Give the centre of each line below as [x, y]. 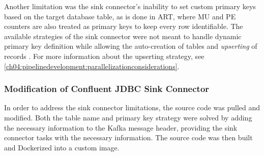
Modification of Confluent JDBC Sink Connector [107, 89]
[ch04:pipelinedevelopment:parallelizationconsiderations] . [92, 66]
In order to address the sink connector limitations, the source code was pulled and [132, 107]
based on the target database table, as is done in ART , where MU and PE [120, 16]
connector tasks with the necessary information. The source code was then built [128, 137]
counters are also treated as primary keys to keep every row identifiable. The [124, 26]
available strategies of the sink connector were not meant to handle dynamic [123, 36]
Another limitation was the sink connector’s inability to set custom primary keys [130, 6]
